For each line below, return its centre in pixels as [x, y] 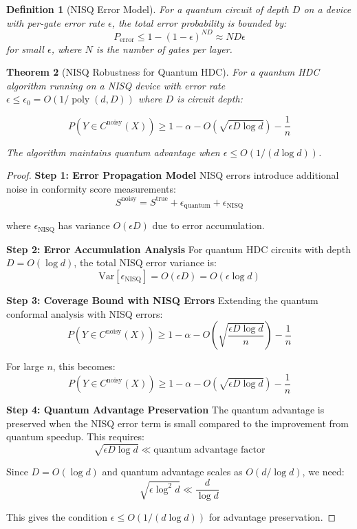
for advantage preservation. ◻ [272, 517]
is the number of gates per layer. [164, 48]
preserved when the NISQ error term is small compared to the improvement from [177, 423]
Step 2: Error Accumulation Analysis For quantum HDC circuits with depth [178, 249]
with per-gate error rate [55, 22]
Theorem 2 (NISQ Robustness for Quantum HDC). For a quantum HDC [163, 72]
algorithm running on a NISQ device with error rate [116, 85]
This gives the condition [57, 517]
